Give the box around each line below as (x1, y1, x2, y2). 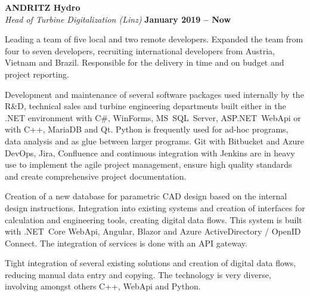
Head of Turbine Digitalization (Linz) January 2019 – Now (5, 13, 231, 25)
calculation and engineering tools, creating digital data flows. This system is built (5, 213, 302, 226)
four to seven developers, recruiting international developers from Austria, (5, 44, 275, 57)
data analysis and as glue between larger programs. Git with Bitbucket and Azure (5, 134, 305, 147)
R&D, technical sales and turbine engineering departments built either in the (5, 100, 286, 112)
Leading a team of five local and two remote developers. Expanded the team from (5, 33, 303, 45)
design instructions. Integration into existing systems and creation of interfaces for (5, 201, 305, 214)
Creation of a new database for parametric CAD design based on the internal (5, 190, 287, 202)
